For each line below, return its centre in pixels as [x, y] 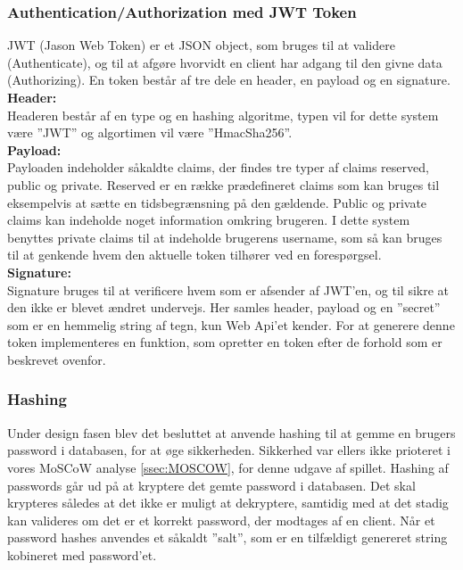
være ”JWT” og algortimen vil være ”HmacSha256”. [150, 132]
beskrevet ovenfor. [57, 359]
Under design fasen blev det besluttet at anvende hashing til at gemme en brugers [231, 432]
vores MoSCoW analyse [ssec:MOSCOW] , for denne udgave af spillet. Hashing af [228, 467]
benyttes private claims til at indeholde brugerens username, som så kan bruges [225, 237]
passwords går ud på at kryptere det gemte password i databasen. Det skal [211, 485]
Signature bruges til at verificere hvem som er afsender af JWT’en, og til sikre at [228, 289]
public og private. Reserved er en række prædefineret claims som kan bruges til [223, 184]
